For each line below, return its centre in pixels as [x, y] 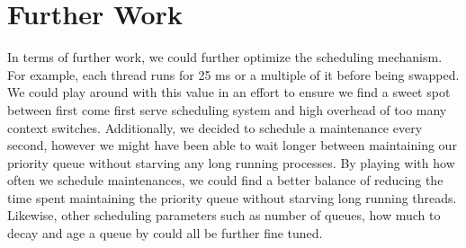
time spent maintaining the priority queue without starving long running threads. [232, 197]
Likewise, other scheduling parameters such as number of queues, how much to [224, 215]
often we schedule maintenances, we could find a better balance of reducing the [225, 180]
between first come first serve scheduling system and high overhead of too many [227, 109]
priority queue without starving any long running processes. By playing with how [231, 162]
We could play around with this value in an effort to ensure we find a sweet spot [229, 92]
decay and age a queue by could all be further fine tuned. [165, 233]
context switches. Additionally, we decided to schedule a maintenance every [215, 127]
